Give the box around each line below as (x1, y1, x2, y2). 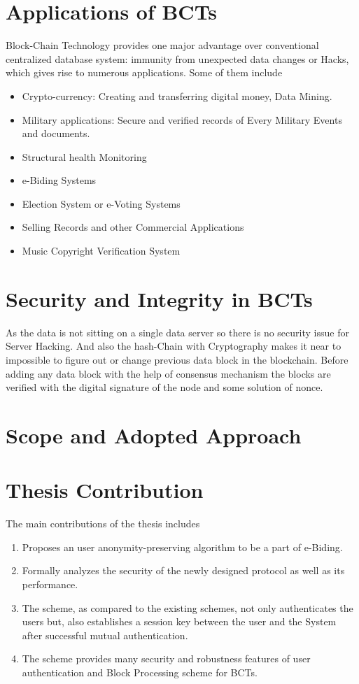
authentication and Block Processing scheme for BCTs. (22, 665, 258, 679)
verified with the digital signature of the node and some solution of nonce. (6, 380, 323, 394)
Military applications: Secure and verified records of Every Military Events (22, 112, 342, 127)
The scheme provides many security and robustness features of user (22, 651, 311, 666)
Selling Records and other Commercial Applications (22, 220, 244, 234)
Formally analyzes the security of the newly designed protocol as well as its (22, 563, 345, 578)
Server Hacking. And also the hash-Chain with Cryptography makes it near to (6, 339, 342, 353)
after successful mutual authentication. (22, 627, 188, 642)
